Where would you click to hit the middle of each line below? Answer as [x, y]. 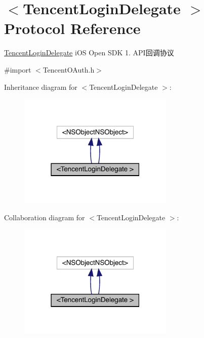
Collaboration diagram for [45, 217]
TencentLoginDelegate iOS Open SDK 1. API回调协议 [89, 53]
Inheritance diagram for [41, 87]
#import [18, 69]
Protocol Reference [72, 28]
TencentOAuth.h [69, 69]
